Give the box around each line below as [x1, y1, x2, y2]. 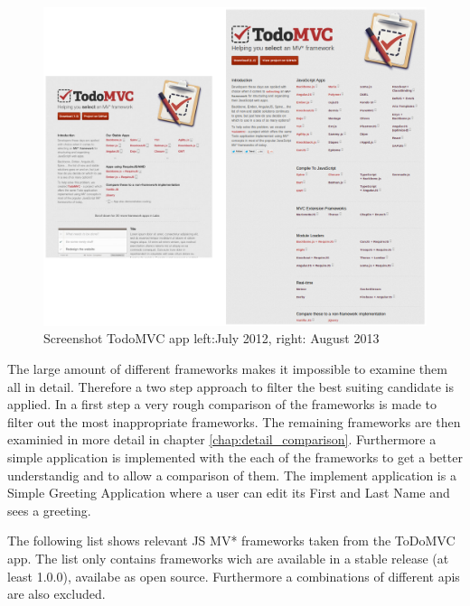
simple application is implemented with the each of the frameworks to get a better [7, 447, 463, 466]
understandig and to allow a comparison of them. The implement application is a [7, 465, 456, 484]
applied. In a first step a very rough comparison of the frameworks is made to [7, 395, 437, 414]
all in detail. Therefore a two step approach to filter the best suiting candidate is [7, 377, 454, 396]
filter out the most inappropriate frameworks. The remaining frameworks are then [7, 412, 461, 431]
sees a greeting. [7, 500, 91, 519]
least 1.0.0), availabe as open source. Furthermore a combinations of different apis [7, 566, 460, 585]
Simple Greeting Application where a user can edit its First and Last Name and [7, 483, 450, 502]
